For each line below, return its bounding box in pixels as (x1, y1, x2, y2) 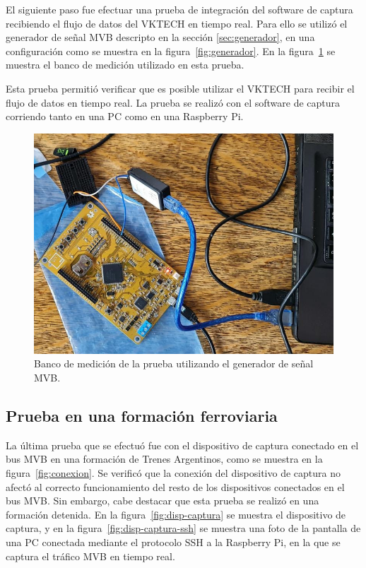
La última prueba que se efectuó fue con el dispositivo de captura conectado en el (6, 437, 359, 452)
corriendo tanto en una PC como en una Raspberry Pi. (6, 109, 244, 124)
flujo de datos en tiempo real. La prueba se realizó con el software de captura (6, 95, 341, 110)
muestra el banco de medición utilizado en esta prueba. (6, 57, 244, 72)
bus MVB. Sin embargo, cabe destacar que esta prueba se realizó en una (6, 493, 319, 508)
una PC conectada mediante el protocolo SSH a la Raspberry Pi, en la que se (6, 534, 341, 549)
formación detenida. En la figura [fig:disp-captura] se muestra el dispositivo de (6, 507, 346, 521)
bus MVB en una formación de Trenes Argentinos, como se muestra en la (6, 451, 323, 466)
